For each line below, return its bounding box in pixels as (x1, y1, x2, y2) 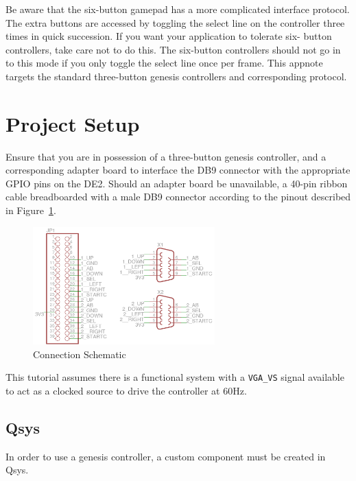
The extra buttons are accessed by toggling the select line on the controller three (5, 15, 345, 30)
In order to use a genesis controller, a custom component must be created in (5, 449, 326, 463)
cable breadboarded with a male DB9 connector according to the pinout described (5, 189, 351, 204)
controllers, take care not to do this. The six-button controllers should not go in (5, 42, 341, 56)
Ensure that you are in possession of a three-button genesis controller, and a (5, 149, 327, 163)
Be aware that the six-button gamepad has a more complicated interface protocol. (5, 2, 350, 16)
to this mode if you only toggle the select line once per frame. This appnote (5, 56, 323, 70)
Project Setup (5, 109, 140, 137)
